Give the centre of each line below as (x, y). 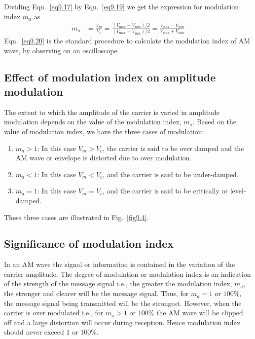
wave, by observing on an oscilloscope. (62, 50)
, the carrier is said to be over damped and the (173, 148)
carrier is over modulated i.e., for (54, 313)
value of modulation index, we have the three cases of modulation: (104, 131)
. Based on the (214, 122)
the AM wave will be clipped (200, 313)
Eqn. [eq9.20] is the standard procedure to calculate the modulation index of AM (127, 40)
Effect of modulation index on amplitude (110, 77)
